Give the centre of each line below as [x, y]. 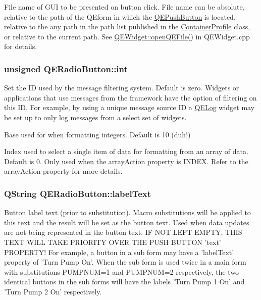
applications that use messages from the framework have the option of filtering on [130, 97]
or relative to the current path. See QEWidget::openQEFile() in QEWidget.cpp [127, 36]
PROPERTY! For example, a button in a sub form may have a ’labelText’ [119, 252]
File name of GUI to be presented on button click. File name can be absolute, [124, 7]
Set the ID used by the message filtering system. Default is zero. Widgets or [122, 88]
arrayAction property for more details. [63, 171]
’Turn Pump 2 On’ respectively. [53, 291]
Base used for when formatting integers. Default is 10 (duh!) [97, 134]
